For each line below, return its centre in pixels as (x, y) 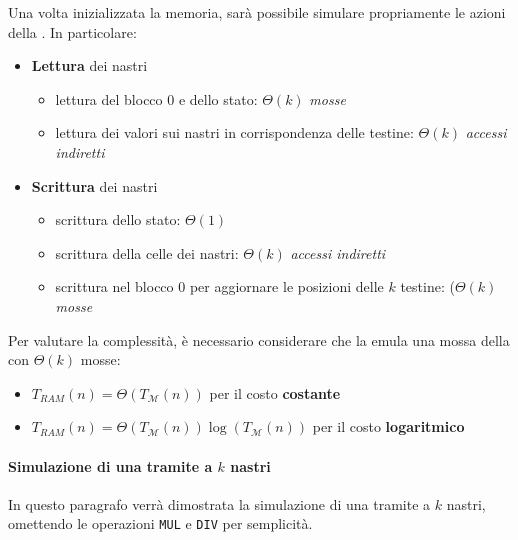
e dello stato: (218, 98)
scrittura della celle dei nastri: (147, 252)
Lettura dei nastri (89, 65)
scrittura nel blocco (114, 286)
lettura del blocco (109, 98)
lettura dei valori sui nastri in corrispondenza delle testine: (234, 132)
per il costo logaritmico (388, 426)
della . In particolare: (72, 31)
